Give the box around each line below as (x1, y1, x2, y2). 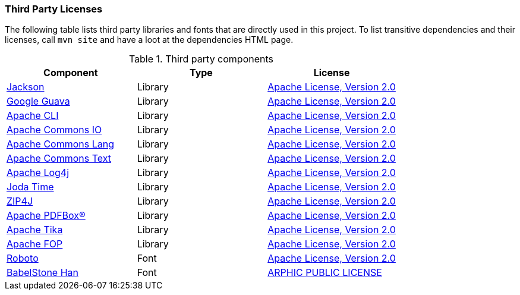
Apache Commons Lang (7, 138, 115, 150)
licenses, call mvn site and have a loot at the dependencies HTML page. (5, 34, 294, 45)
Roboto (7, 252, 39, 265)
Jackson (7, 81, 45, 93)
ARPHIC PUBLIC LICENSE (267, 266, 382, 279)
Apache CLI (7, 109, 59, 122)
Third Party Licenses (5, 3, 103, 15)
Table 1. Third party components (128, 53, 274, 65)
